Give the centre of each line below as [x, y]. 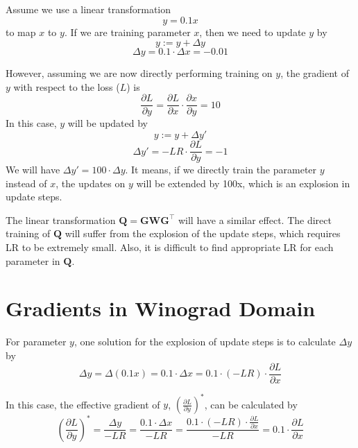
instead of [26, 183]
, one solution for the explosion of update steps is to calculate [205, 342]
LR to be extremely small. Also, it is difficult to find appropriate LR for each [170, 247]
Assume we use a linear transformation [88, 9]
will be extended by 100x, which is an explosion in [243, 183]
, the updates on [91, 183]
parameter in [33, 260]
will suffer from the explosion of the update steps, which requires [203, 233]
